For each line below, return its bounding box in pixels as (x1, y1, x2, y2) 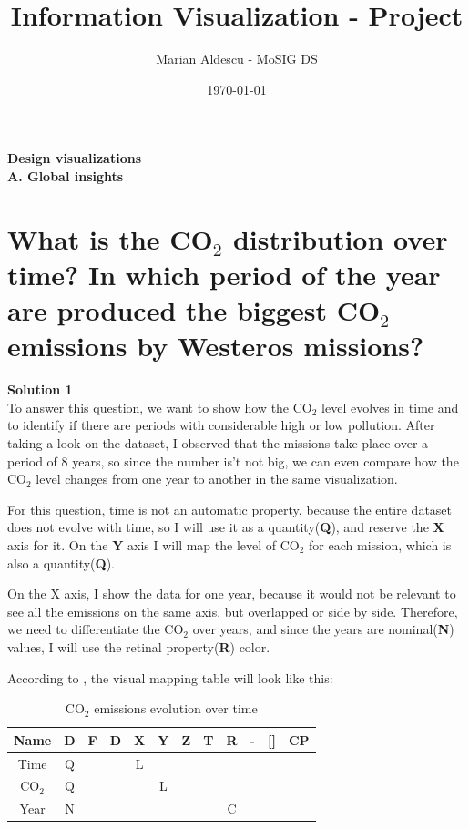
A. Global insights (7, 166, 124, 185)
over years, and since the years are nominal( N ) (192, 619, 454, 639)
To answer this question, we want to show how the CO (7, 397, 312, 416)
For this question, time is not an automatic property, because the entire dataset (7, 499, 453, 518)
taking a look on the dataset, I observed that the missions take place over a (7, 433, 429, 452)
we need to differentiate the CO (7, 619, 184, 639)
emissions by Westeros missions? (7, 327, 424, 364)
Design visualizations (7, 148, 141, 168)
